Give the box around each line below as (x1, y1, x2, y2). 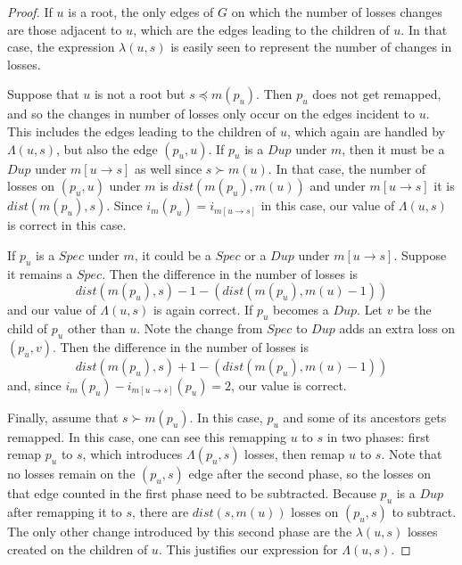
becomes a (273, 300, 329, 319)
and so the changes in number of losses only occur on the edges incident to (7, 104, 416, 123)
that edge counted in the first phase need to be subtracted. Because (7, 484, 376, 503)
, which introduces (82, 445, 183, 463)
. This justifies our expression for (158, 539, 338, 558)
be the (397, 300, 432, 319)
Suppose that (7, 85, 79, 103)
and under (309, 176, 366, 195)
